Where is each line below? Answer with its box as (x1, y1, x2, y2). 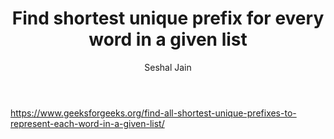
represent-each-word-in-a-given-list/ (10, 117, 165, 129)
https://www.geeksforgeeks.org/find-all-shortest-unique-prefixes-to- (10, 107, 297, 119)
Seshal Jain (144, 61, 192, 73)
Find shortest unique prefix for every (11, 7, 325, 30)
